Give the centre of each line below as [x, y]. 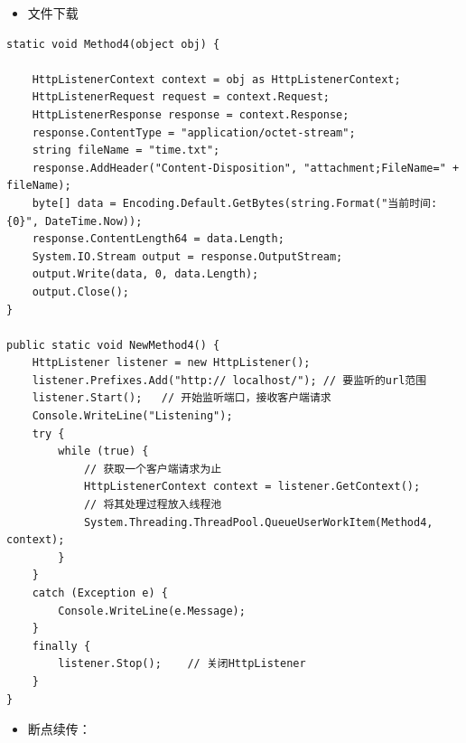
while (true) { [103, 451]
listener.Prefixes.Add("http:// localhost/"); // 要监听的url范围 [229, 380]
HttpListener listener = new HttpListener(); [171, 363]
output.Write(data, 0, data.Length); [145, 274]
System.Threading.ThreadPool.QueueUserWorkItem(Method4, [258, 522]
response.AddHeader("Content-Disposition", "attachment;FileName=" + [246, 168]
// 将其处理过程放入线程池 [153, 505]
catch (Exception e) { [100, 593]
